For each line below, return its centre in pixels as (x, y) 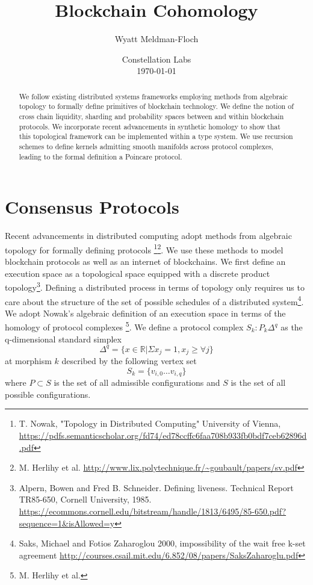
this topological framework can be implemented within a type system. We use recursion (156, 136)
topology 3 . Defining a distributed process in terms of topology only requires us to (155, 286)
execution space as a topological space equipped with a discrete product (138, 273)
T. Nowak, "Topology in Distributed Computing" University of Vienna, (150, 423)
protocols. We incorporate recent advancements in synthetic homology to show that (150, 126)
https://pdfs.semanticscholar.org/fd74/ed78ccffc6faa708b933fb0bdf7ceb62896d (163, 435)
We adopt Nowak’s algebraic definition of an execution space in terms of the (145, 313)
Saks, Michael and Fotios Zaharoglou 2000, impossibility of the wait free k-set (162, 543)
